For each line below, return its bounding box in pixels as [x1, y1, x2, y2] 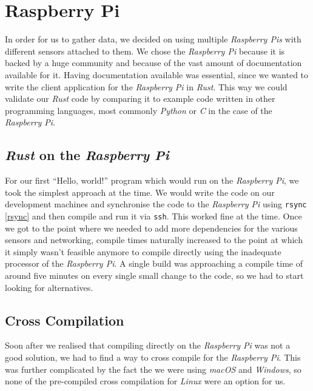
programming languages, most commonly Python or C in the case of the [5, 104, 272, 116]
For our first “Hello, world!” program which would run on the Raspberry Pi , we [5, 174, 299, 187]
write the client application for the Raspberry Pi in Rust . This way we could [5, 80, 288, 93]
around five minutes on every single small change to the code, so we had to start [5, 269, 304, 281]
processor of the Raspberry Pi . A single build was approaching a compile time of [5, 257, 303, 270]
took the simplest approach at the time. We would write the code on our [5, 185, 275, 198]
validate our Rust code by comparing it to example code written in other [5, 92, 275, 105]
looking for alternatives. [5, 281, 93, 293]
